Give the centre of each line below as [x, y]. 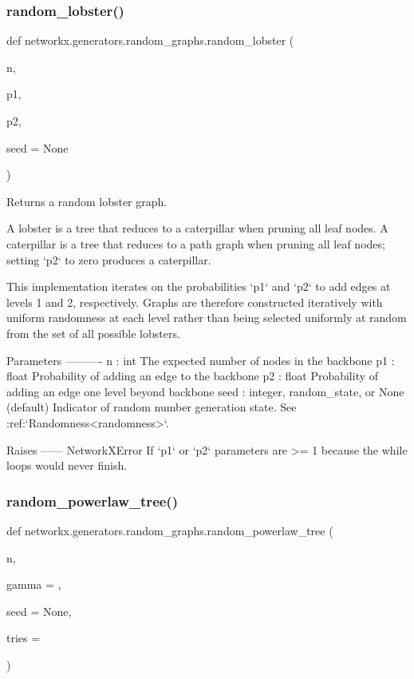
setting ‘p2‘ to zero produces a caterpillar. [109, 259]
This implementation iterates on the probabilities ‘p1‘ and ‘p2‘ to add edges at [199, 286]
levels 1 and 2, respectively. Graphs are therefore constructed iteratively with [195, 302]
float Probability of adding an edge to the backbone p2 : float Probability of [193, 376]
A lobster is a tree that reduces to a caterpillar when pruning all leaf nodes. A [197, 228]
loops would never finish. [67, 465]
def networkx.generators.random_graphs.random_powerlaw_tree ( [170, 530]
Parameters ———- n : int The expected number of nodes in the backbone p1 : [201, 360]
